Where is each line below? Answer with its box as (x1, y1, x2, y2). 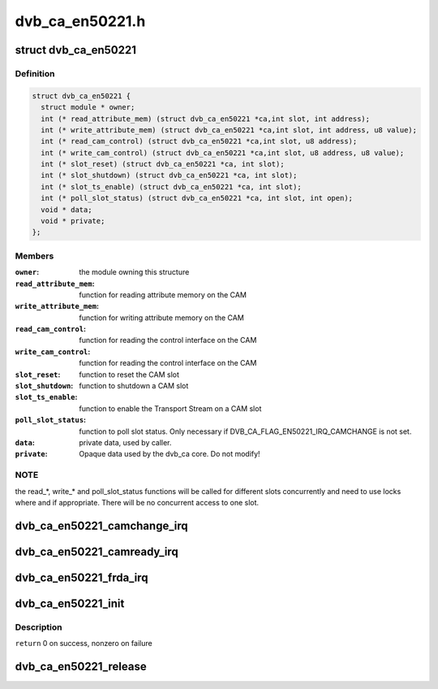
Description (15, 622, 62, 633)
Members (15, 250, 54, 262)
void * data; (41, 205, 92, 214)
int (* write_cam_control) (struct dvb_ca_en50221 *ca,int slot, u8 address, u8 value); (41, 148, 405, 158)
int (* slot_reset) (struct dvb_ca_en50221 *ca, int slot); (41, 159, 285, 169)
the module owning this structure (79, 267, 190, 277)
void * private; (41, 216, 105, 226)
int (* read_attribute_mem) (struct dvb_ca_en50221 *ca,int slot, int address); (41, 114, 371, 123)
